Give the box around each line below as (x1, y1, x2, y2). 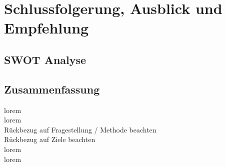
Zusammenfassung (4, 81, 100, 96)
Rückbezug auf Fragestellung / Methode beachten (4, 124, 156, 134)
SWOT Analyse (4, 51, 86, 67)
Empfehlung (4, 17, 89, 38)
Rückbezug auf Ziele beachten (4, 134, 95, 144)
